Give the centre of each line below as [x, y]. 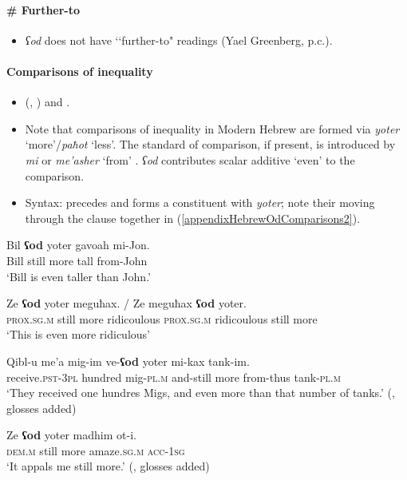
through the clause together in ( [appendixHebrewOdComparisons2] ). [193, 218]
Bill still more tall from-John [77, 260]
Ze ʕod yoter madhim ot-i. [71, 435]
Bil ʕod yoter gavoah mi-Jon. [78, 245]
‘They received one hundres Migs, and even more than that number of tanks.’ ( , [201, 393]
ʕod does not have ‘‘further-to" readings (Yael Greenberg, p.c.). [179, 40]
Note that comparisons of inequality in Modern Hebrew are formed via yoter [212, 128]
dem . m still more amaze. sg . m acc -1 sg [96, 450]
